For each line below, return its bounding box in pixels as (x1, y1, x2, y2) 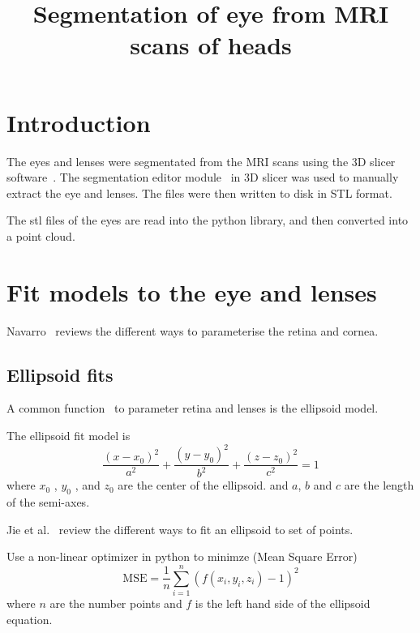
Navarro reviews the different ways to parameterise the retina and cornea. (6, 322, 379, 339)
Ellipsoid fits (6, 361, 114, 387)
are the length (344, 477, 414, 494)
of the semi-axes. (6, 494, 90, 511)
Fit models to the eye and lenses (6, 275, 377, 308)
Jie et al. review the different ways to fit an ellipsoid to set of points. (6, 520, 354, 537)
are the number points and (49, 595, 182, 612)
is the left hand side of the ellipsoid (195, 595, 371, 612)
